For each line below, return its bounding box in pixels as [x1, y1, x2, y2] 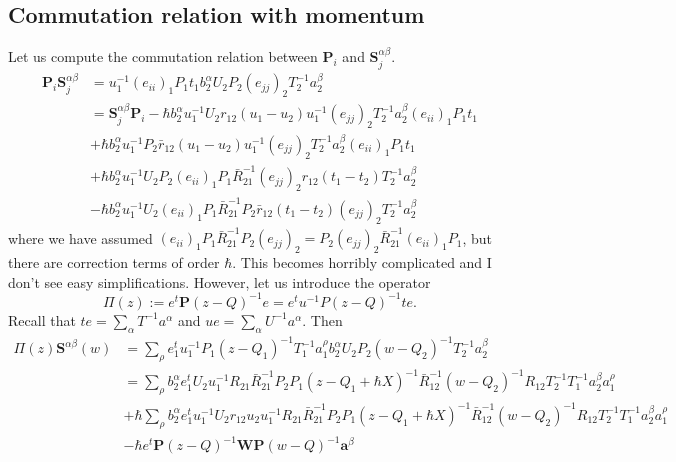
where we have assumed [8, 227, 153, 248]
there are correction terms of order [8, 252, 220, 273]
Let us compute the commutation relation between [8, 46, 318, 67]
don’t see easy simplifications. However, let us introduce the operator [8, 271, 431, 292]
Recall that [8, 309, 76, 330]
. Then [302, 309, 343, 330]
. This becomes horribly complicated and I [232, 252, 492, 273]
